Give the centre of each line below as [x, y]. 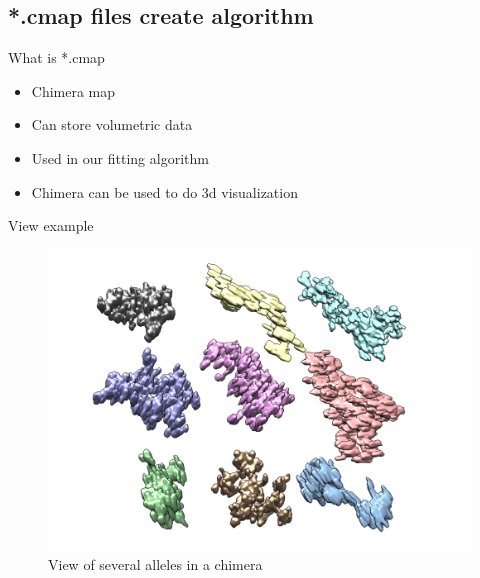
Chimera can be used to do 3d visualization [164, 191]
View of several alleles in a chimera [155, 563]
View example [51, 225]
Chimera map [73, 90]
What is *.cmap [56, 57]
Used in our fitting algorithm [120, 157]
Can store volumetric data [112, 124]
